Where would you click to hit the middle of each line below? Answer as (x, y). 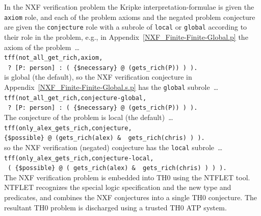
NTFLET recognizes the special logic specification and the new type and (118, 187)
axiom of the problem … (42, 47)
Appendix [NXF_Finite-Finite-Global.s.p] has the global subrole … (111, 87)
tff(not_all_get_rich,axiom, (54, 58)
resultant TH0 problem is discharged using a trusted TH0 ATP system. (115, 207)
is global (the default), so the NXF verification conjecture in (98, 77)
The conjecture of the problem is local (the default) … (89, 117)
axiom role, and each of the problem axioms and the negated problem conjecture (130, 17)
